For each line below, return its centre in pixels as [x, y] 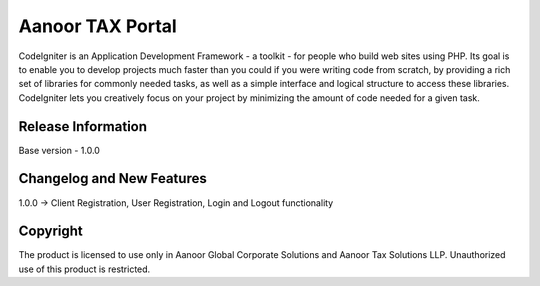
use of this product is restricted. [84, 269]
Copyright [51, 231]
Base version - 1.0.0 [59, 150]
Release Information [83, 126]
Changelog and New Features [112, 178]
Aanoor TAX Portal [97, 26]
